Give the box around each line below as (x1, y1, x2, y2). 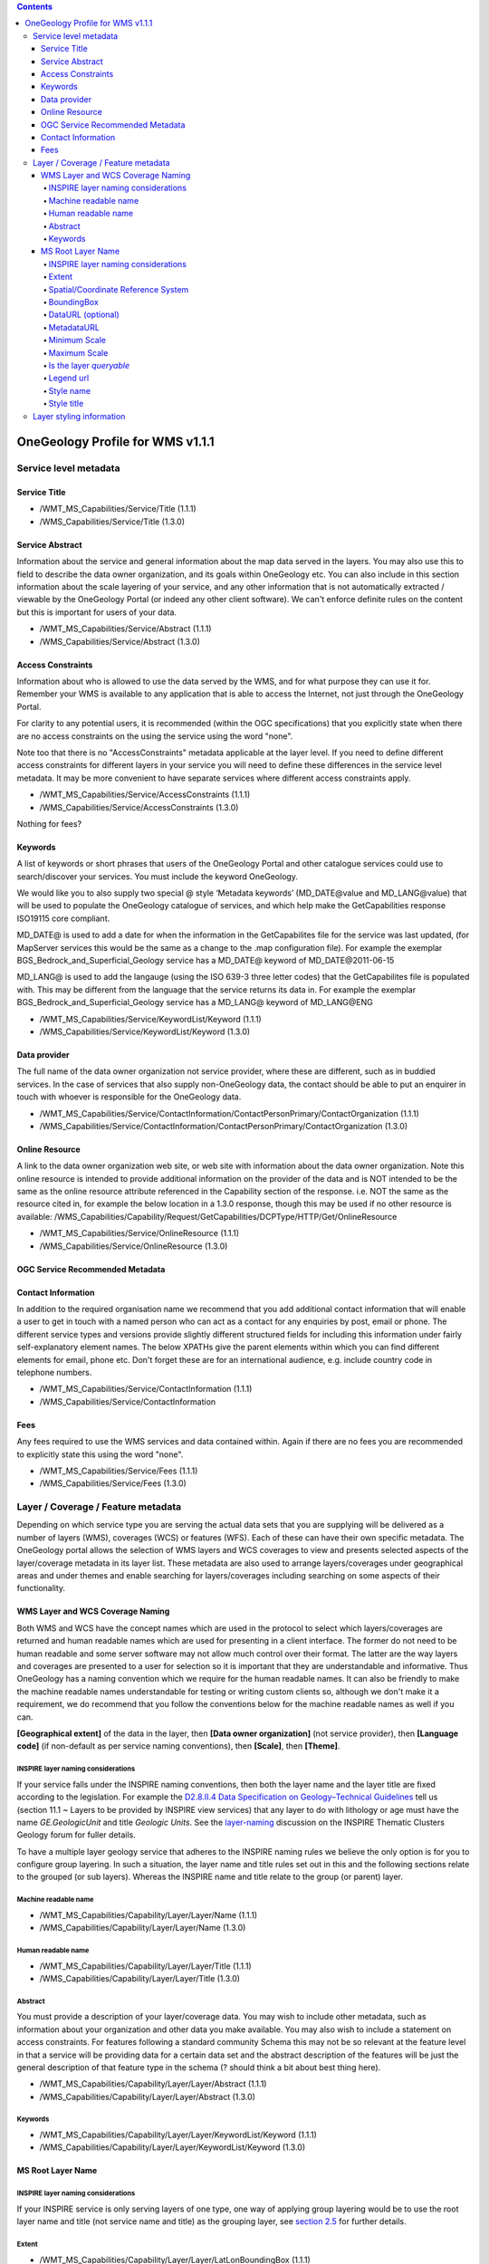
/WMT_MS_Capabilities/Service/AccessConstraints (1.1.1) (39, 789, 251, 801)
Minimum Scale (48, 335, 106, 346)
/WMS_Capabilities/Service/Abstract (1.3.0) (39, 636, 201, 647)
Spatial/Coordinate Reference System (48, 283, 189, 294)
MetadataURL (48, 321, 100, 332)
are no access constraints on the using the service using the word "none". (16, 730, 293, 742)
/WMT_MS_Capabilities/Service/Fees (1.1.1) (39, 1465, 198, 1476)
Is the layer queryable (48, 360, 130, 370)
